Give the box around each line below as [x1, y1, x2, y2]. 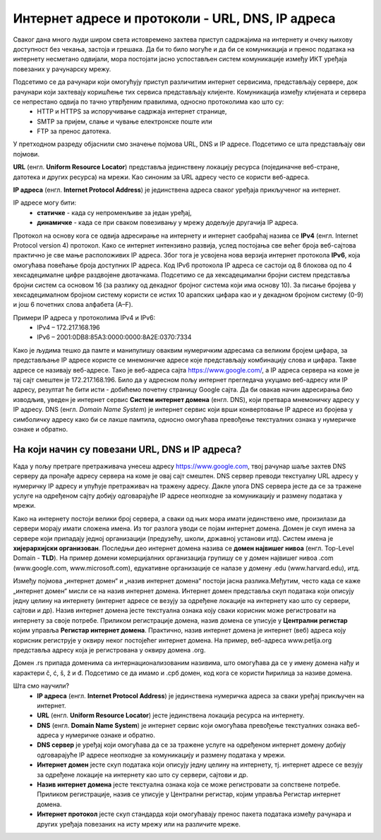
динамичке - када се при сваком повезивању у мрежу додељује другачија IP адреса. [37, 219, 299, 227]
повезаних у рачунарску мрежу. [13, 64, 111, 73]
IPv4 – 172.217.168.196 [37, 323, 100, 331]
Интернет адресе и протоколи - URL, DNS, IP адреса [13, 11, 336, 26]
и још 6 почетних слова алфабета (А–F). [13, 300, 133, 309]
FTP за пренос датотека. [37, 127, 111, 135]
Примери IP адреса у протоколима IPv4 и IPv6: [13, 313, 156, 322]
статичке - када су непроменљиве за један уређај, [37, 208, 192, 217]
